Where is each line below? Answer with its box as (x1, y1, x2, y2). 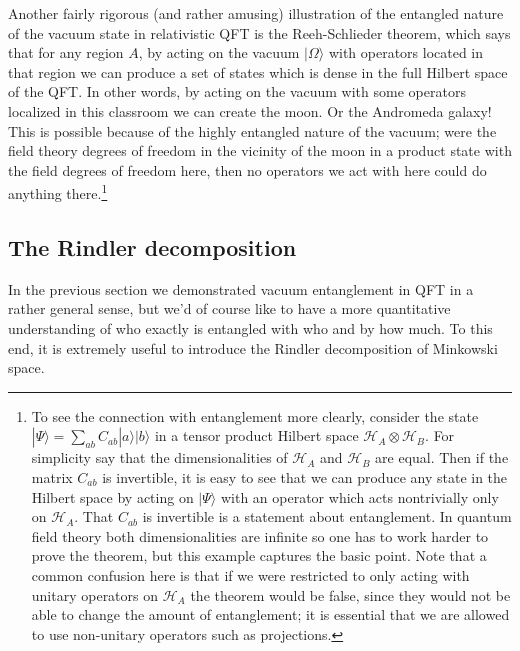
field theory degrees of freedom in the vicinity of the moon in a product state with (8, 140, 512, 161)
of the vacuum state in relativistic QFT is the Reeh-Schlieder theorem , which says (8, 22, 511, 43)
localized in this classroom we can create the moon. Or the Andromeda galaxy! (8, 100, 492, 121)
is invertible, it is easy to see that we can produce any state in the (102, 466, 508, 487)
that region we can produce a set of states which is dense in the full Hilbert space (8, 61, 508, 82)
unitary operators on (31, 584, 159, 605)
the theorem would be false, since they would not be (190, 584, 511, 605)
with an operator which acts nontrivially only (220, 486, 499, 507)
